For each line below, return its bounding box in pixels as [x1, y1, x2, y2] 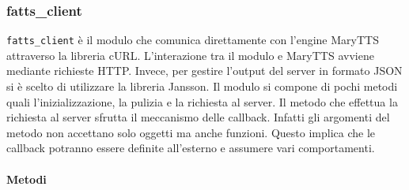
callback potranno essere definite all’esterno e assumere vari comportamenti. [6, 140, 375, 156]
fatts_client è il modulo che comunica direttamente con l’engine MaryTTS [6, 32, 379, 48]
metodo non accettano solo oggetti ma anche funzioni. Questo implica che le [6, 124, 376, 140]
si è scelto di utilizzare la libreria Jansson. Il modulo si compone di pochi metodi [6, 78, 398, 95]
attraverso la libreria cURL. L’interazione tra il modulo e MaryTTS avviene [6, 47, 374, 63]
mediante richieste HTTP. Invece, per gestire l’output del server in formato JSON [6, 62, 403, 79]
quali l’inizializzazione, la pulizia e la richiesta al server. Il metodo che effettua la [6, 93, 398, 110]
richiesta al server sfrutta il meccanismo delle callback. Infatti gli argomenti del [6, 109, 390, 125]
